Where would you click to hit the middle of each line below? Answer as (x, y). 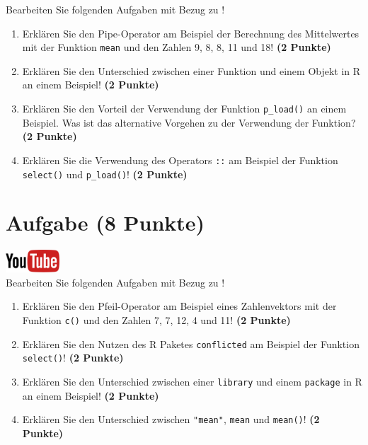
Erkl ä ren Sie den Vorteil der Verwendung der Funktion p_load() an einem (184, 109)
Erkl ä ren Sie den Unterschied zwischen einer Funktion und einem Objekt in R (191, 70)
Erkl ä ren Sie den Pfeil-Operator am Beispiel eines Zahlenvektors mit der (179, 306)
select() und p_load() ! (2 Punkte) (105, 174)
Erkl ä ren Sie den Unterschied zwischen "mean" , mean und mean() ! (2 (171, 419)
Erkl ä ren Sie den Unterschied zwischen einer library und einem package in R (192, 381)
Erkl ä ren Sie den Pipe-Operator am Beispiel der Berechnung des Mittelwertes (191, 33)
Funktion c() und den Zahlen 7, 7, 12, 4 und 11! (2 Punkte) (156, 319)
